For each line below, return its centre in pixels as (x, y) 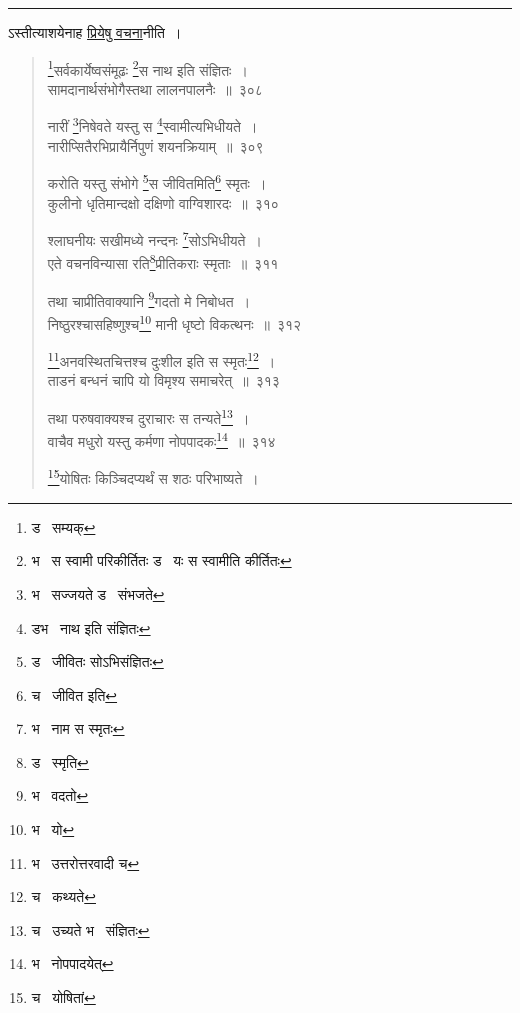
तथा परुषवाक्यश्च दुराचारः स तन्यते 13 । (148, 416)
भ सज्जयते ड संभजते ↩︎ (98, 593)
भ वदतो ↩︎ (60, 795)
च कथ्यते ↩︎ (63, 896)
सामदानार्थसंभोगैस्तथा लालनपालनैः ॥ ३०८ (155, 88)
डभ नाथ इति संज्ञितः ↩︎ (91, 627)
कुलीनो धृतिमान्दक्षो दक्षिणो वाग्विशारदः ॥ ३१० (163, 202)
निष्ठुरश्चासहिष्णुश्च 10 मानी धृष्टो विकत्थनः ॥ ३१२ (174, 322)
